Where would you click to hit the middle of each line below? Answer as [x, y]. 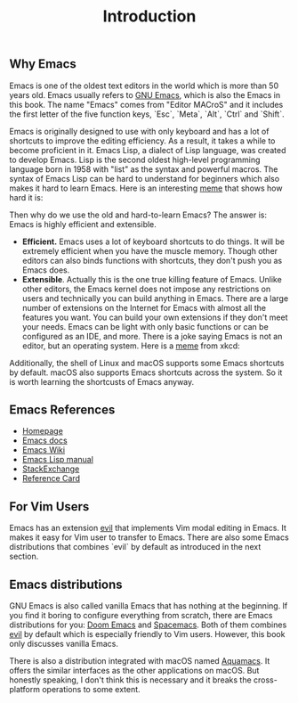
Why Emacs [43, 64]
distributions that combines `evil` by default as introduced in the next [135, 547]
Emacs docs [45, 441]
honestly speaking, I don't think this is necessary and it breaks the [130, 680]
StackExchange [51, 469]
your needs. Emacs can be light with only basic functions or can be [145, 326]
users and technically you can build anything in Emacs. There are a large [155, 298]
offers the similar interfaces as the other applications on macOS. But [134, 671]
